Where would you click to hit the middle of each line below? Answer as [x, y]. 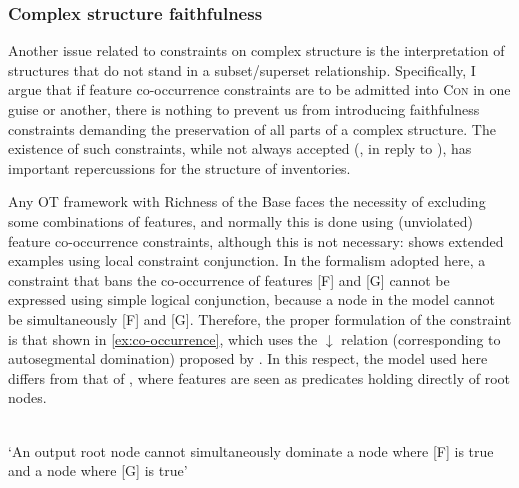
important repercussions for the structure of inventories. [179, 167]
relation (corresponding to [421, 338]
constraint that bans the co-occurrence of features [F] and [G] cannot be [229, 279]
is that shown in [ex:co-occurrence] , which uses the [163, 338]
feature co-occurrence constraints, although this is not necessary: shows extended [256, 240]
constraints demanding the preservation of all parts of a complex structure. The [252, 128]
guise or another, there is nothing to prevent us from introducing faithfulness [244, 109]
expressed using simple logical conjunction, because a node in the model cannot [251, 299]
